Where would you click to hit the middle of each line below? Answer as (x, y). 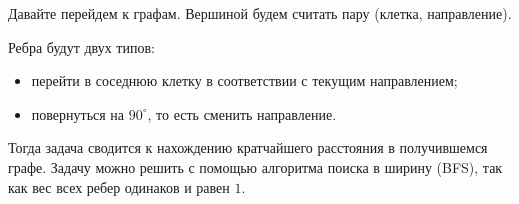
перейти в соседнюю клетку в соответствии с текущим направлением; (244, 80)
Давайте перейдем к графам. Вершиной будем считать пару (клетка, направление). (260, 13)
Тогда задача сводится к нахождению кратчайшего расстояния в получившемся (248, 147)
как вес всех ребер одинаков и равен (119, 186)
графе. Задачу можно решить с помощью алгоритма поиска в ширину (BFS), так (255, 166)
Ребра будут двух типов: (81, 46)
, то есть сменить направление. (242, 113)
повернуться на (78, 113)
